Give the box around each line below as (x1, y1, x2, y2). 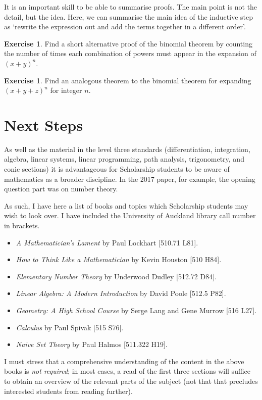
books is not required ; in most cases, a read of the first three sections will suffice (4, 366, 251, 376)
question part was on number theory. (4, 183, 118, 194)
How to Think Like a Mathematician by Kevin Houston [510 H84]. (16, 254, 222, 265)
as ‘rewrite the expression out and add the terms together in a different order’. (4, 21, 246, 32)
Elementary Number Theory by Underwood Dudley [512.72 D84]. (16, 271, 217, 281)
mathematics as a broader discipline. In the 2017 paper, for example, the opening (4, 173, 255, 184)
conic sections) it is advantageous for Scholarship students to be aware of (4, 164, 230, 174)
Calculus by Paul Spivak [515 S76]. (16, 322, 124, 332)
